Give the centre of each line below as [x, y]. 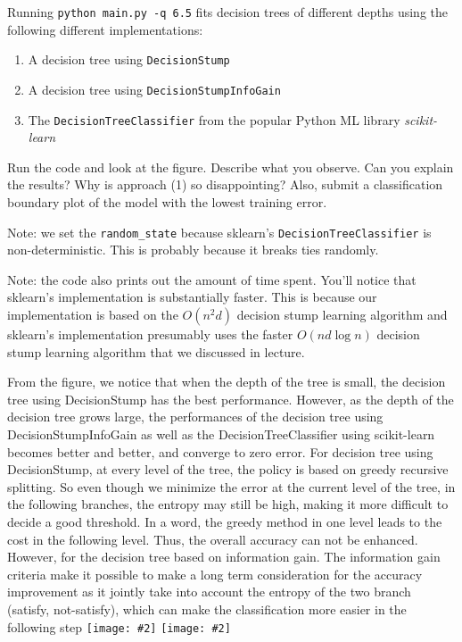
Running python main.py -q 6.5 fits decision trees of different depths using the [228, 12]
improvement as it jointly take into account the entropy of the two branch [209, 592]
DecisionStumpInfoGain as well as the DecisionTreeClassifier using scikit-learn [221, 434]
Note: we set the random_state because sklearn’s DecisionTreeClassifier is [219, 232]
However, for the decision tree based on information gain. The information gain [224, 557]
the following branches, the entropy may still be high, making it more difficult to [228, 504]
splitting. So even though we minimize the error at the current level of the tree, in [231, 486]
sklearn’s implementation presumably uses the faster [150, 334]
